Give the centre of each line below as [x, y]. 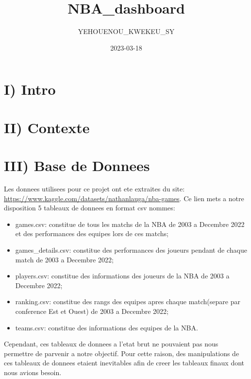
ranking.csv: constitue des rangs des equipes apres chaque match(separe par [128, 301]
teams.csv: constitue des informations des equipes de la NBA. [107, 327]
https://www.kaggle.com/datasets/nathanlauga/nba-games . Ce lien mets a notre [124, 198]
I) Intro [30, 89]
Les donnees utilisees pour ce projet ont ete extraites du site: [94, 189]
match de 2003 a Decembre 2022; [64, 259]
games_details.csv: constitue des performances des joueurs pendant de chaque [131, 250]
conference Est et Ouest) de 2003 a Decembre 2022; [92, 311]
